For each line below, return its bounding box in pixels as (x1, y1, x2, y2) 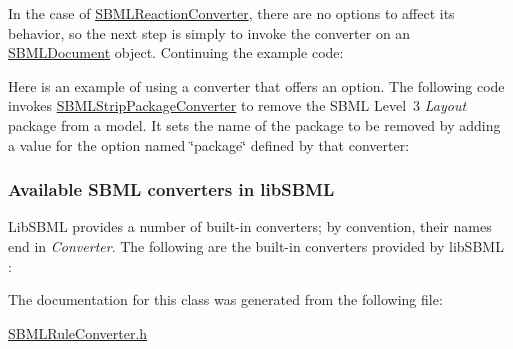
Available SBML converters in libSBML (8, 177, 335, 202)
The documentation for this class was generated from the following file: (8, 289, 443, 310)
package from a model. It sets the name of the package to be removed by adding (8, 114, 501, 135)
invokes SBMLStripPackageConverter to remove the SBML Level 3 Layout (8, 95, 467, 116)
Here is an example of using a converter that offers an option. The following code (8, 75, 505, 96)
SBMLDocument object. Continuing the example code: (8, 42, 344, 63)
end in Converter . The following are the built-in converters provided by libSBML (8, 235, 504, 256)
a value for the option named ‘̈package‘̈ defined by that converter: (8, 134, 410, 155)
